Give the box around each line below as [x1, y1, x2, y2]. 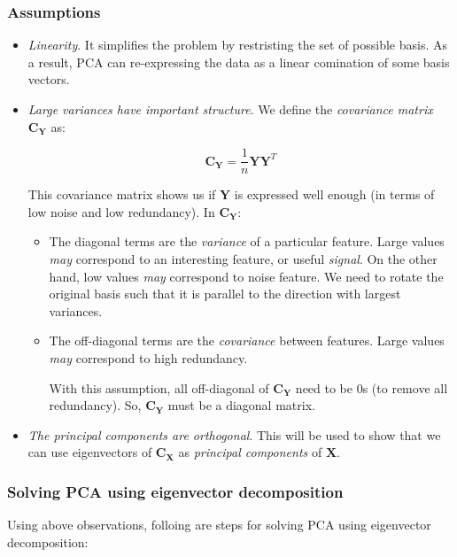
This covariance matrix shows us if [27, 185, 216, 204]
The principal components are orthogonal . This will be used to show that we [27, 425, 441, 444]
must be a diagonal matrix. [167, 396, 315, 414]
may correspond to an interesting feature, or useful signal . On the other [49, 250, 438, 268]
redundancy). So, [49, 396, 142, 414]
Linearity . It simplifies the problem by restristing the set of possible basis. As [27, 35, 448, 54]
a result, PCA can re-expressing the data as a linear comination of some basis [27, 52, 450, 71]
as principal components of [178, 443, 322, 461]
